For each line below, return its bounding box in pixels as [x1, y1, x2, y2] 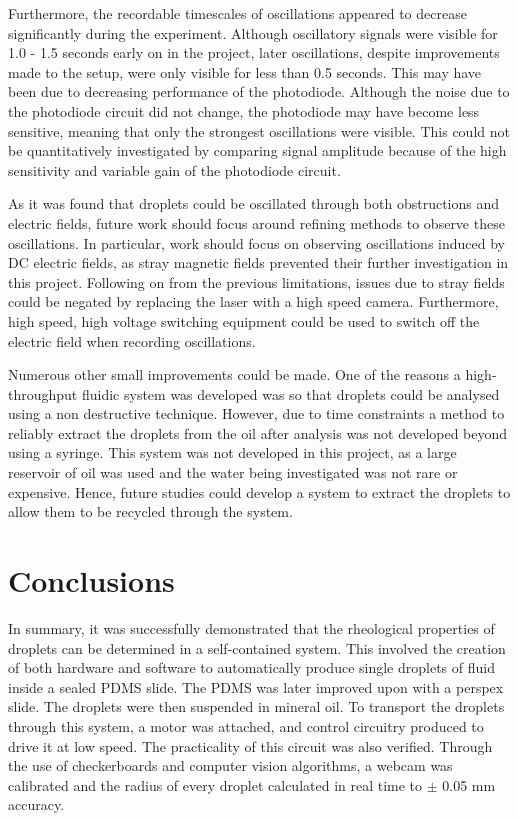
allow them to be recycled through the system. [8, 501, 293, 522]
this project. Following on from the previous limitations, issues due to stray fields [8, 271, 505, 292]
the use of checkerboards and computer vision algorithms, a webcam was [8, 755, 453, 776]
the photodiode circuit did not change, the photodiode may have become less [8, 100, 480, 121]
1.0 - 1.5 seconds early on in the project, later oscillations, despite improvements [8, 42, 500, 63]
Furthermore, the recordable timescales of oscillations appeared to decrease [8, 3, 467, 23]
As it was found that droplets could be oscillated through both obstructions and [8, 193, 500, 214]
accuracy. [8, 794, 65, 815]
